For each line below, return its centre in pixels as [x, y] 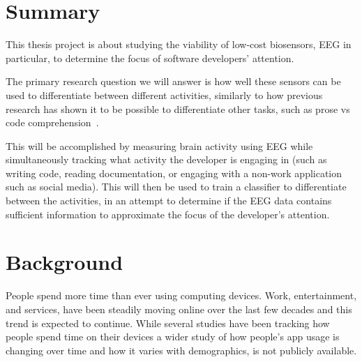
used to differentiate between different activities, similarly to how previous [164, 95]
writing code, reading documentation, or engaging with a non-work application [174, 173]
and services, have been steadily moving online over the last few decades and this [179, 309]
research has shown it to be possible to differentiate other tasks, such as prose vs [178, 108]
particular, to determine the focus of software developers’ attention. [150, 58]
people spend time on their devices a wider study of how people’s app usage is [173, 337]
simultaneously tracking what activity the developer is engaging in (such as [166, 159]
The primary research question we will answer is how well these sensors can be [173, 81]
